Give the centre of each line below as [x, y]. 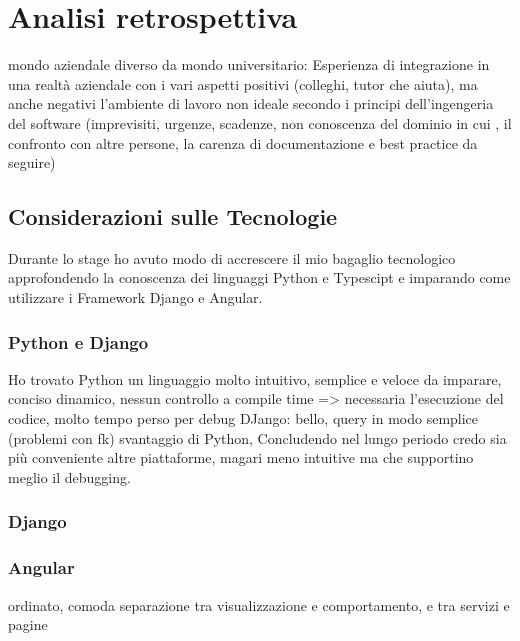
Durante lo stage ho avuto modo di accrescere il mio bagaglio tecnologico [232, 257]
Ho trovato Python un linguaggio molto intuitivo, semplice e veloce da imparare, [255, 378]
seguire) [32, 162]
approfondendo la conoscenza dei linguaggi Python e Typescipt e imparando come [259, 277]
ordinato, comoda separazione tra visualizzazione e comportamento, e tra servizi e [259, 604]
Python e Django [78, 341]
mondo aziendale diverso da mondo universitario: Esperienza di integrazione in [249, 64]
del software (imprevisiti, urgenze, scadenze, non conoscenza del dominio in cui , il [260, 122]
